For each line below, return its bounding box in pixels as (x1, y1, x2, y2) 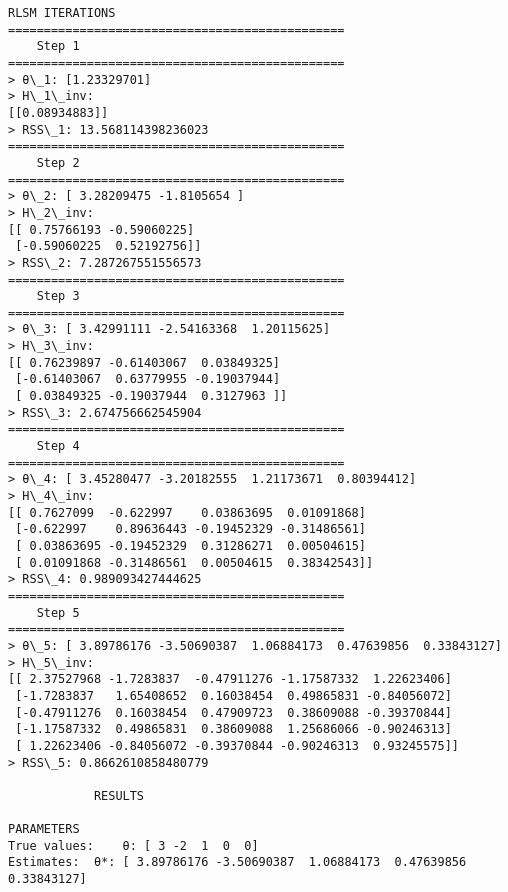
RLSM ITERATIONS (8, 6, 116, 20)
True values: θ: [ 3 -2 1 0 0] (8, 838, 259, 853)
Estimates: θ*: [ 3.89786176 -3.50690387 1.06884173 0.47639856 (8, 855, 467, 870)
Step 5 (36, 605, 80, 620)
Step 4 (36, 439, 80, 454)
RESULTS (93, 788, 145, 803)
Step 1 (36, 39, 80, 54)
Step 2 (36, 155, 80, 170)
